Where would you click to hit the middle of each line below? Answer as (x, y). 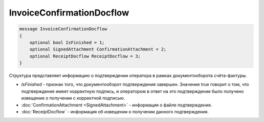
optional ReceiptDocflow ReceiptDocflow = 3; (85, 56)
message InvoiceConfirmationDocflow (63, 29)
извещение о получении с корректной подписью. (73, 98)
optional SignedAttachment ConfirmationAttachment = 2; (98, 49)
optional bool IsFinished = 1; (67, 42)
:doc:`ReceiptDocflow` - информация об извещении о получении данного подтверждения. (115, 112)
